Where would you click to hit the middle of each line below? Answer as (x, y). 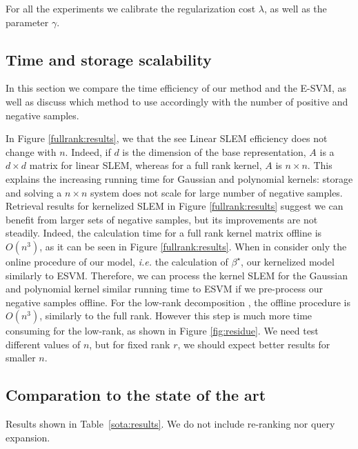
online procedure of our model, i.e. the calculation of (117, 261)
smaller (21, 358)
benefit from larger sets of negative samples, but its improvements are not (162, 219)
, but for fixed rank (130, 344)
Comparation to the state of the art (136, 395)
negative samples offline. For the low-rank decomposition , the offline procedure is (178, 302)
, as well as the (296, 8)
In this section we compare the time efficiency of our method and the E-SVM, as (176, 88)
